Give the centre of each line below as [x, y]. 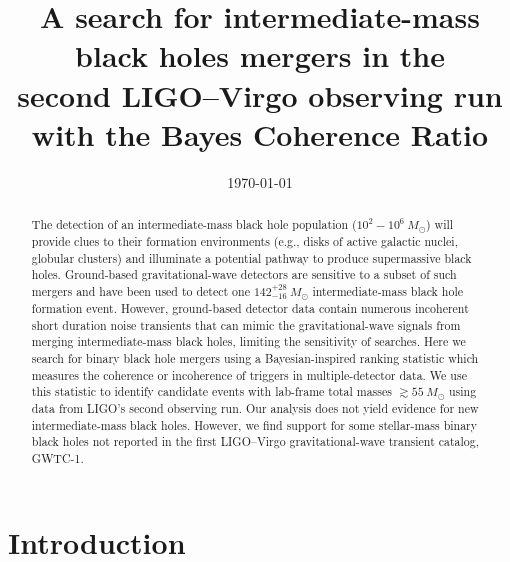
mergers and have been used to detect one [140, 290]
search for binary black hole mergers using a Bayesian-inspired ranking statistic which [255, 357]
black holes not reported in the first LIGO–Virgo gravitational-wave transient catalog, [255, 441]
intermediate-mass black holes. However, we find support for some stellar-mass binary [254, 424]
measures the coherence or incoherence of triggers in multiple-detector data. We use [249, 374]
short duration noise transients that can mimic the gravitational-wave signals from [246, 324]
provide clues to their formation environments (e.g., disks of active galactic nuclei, [244, 241]
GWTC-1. [57, 458]
